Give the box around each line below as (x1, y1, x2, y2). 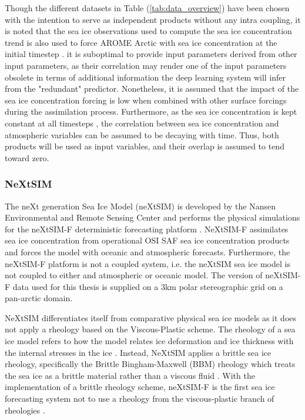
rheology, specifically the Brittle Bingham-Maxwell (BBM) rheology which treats (5, 358, 296, 370)
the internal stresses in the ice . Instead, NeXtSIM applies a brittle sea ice (5, 346, 272, 358)
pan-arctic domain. (5, 292, 73, 304)
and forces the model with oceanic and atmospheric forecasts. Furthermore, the (5, 245, 290, 258)
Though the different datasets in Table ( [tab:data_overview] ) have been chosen (5, 2, 290, 14)
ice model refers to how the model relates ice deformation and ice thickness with (5, 335, 294, 347)
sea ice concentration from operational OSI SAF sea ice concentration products (5, 234, 290, 246)
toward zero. (5, 151, 49, 164)
